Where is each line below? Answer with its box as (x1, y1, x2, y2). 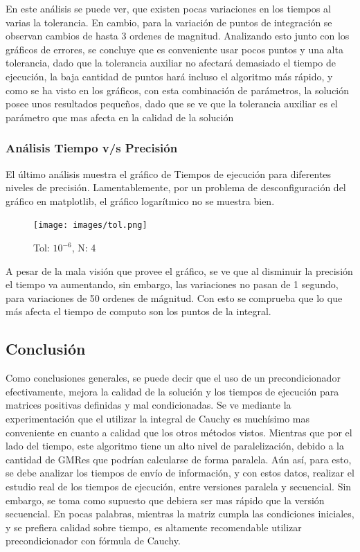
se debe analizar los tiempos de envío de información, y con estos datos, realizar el (6, 465, 354, 480)
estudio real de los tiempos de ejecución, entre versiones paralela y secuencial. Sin (6, 479, 352, 493)
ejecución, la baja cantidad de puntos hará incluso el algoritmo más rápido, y (6, 69, 333, 83)
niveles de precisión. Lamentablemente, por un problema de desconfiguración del (6, 180, 346, 195)
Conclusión (6, 338, 86, 359)
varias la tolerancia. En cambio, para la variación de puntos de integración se (6, 15, 332, 29)
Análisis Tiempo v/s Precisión (6, 139, 178, 157)
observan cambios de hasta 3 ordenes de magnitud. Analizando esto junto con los (6, 28, 350, 43)
